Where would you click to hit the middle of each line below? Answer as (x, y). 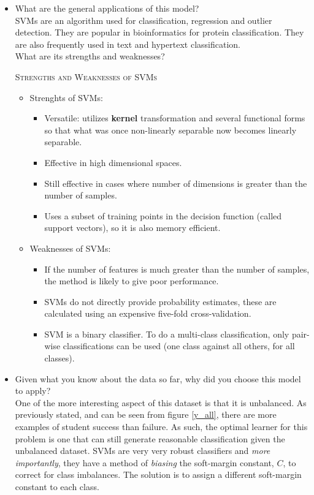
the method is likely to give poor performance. (132, 281)
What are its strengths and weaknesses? (90, 56)
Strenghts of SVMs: (66, 97)
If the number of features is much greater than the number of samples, (177, 269)
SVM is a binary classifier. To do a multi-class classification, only (167, 334)
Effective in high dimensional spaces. (113, 162)
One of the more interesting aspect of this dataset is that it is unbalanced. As (161, 402)
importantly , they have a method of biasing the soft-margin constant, (144, 462)
